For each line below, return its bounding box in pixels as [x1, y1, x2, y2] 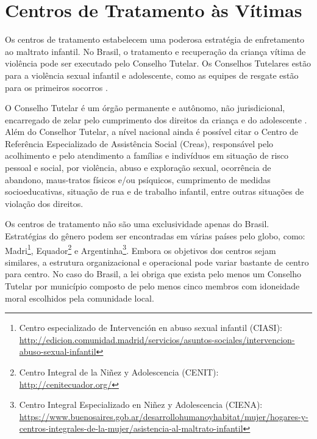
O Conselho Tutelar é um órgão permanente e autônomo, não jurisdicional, [5, 101, 285, 114]
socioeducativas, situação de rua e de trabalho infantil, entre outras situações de [5, 185, 304, 198]
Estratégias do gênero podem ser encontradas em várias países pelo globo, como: [5, 230, 305, 242]
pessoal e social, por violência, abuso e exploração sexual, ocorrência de [5, 161, 271, 174]
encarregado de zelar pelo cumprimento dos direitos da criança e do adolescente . [5, 113, 307, 126]
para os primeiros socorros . [5, 81, 108, 93]
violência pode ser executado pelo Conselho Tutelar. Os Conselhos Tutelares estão [5, 57, 311, 70]
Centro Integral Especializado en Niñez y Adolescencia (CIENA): [19, 398, 263, 411]
